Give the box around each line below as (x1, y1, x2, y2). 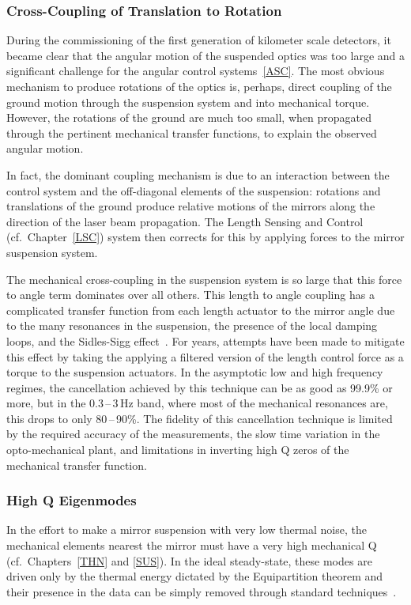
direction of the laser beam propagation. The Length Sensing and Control (6, 213, 364, 229)
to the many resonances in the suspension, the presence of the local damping (6, 317, 378, 334)
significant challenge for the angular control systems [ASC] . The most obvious (6, 62, 385, 79)
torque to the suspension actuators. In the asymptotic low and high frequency (6, 364, 383, 380)
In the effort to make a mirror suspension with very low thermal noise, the (6, 521, 367, 538)
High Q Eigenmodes (6, 490, 137, 510)
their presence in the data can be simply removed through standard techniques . (6, 583, 397, 599)
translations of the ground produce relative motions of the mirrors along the (6, 198, 375, 214)
